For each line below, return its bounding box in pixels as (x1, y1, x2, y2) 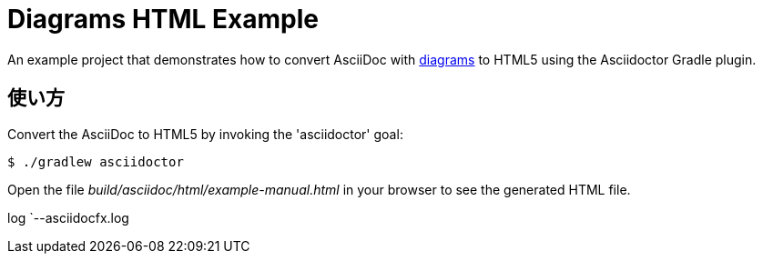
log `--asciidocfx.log (7, 209, 129, 226)
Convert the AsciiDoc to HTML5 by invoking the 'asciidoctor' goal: (7, 125, 403, 142)
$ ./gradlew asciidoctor (7, 154, 184, 169)
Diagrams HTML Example (7, 4, 319, 35)
